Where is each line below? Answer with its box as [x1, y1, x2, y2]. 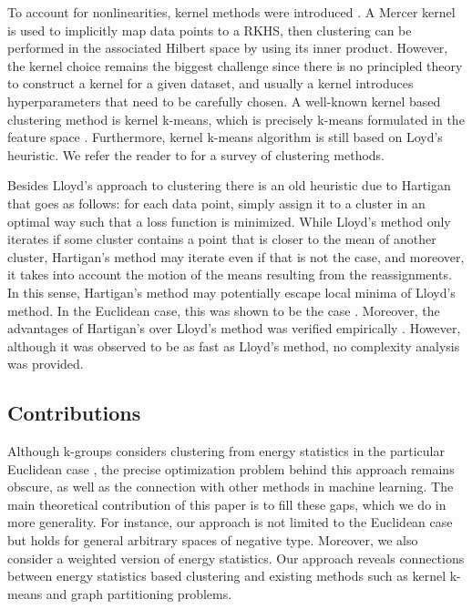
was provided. [7, 354, 84, 373]
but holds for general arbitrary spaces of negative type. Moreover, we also [7, 531, 418, 550]
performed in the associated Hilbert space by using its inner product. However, [7, 38, 448, 57]
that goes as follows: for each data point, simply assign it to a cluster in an [7, 193, 426, 212]
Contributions [7, 399, 141, 427]
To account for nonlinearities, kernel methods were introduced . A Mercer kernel [7, 3, 456, 21]
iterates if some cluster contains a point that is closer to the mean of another [7, 229, 436, 249]
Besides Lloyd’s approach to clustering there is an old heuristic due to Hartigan [7, 176, 451, 195]
